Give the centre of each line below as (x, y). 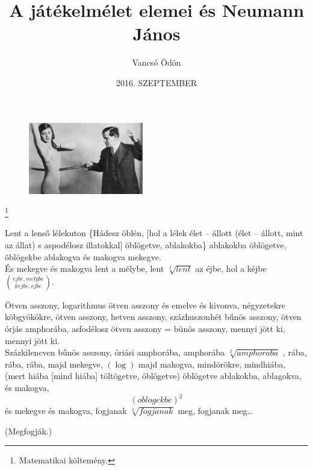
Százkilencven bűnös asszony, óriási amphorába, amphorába (115, 352)
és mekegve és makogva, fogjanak (66, 411)
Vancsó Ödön (156, 62)
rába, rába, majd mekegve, (54, 364)
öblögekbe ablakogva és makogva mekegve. (83, 256)
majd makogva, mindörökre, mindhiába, (212, 364)
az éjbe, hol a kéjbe (231, 268)
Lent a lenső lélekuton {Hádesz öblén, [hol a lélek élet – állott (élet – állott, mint (154, 233)
